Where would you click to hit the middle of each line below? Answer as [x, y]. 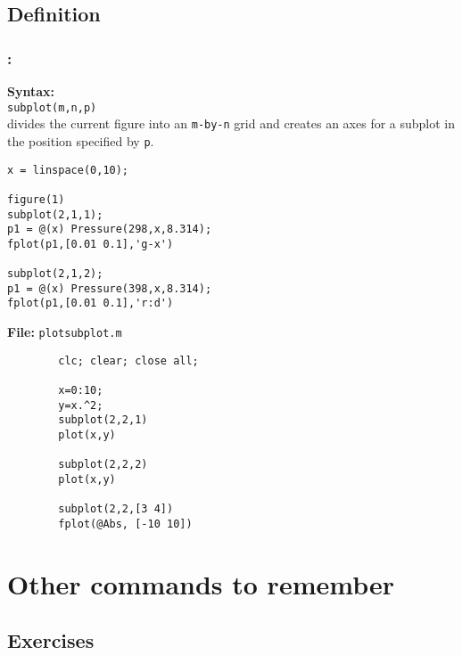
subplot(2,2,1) [103, 420]
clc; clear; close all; [128, 360]
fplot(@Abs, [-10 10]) [125, 524]
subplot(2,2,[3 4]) [116, 509]
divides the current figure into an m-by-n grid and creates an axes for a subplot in [231, 123]
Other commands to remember [201, 583]
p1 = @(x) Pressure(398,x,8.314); [110, 288]
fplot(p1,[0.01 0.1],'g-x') [91, 244]
